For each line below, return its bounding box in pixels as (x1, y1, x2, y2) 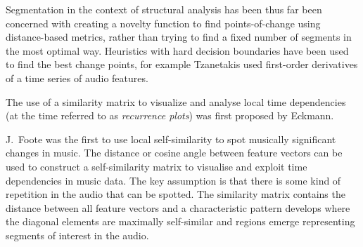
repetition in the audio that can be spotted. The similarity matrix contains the (6, 187, 345, 201)
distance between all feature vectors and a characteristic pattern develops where (6, 200, 350, 215)
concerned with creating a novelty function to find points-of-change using (6, 15, 321, 30)
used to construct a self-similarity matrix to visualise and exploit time (6, 159, 307, 173)
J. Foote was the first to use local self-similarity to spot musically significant (6, 131, 336, 146)
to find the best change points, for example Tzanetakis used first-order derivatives (6, 57, 358, 72)
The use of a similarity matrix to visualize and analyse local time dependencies (6, 94, 346, 109)
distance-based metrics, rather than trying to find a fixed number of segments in (6, 29, 352, 44)
